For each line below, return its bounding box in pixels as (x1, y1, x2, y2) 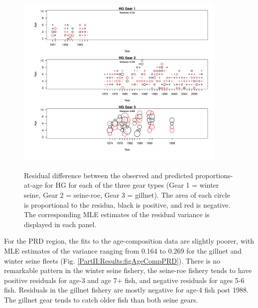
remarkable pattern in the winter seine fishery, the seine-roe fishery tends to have (4, 265, 252, 276)
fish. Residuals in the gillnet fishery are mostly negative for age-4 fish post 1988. (4, 285, 249, 295)
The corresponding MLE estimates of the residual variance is (24, 209, 210, 220)
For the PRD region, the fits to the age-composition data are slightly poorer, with (4, 236, 255, 246)
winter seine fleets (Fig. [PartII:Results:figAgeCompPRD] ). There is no (4, 255, 221, 266)
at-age (24, 180, 43, 190)
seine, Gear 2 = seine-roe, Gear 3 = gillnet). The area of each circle (24, 190, 230, 200)
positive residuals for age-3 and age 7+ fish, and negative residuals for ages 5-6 (4, 275, 245, 285)
